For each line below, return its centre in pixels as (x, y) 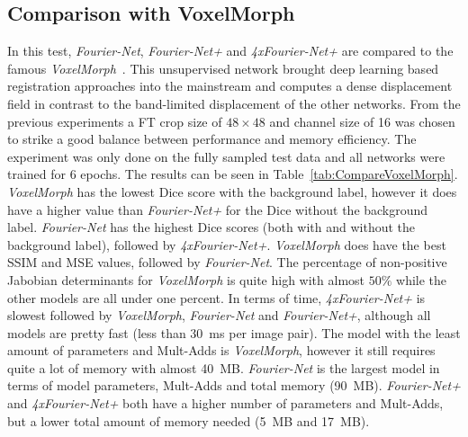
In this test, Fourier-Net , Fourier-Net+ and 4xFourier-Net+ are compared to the (230, 51)
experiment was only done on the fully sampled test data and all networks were (226, 156)
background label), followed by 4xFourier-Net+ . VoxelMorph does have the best (227, 244)
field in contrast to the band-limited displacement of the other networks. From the (234, 103)
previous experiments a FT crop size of (115, 121)
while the (422, 279)
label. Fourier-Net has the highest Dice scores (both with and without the (211, 227)
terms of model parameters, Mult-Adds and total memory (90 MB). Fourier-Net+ (234, 385)
